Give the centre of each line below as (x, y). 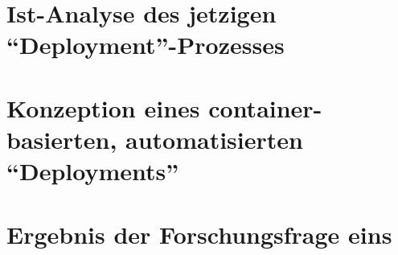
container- (265, 107)
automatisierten (214, 139)
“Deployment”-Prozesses (146, 45)
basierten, (62, 139)
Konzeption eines (103, 107)
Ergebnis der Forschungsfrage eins (199, 234)
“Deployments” (93, 171)
